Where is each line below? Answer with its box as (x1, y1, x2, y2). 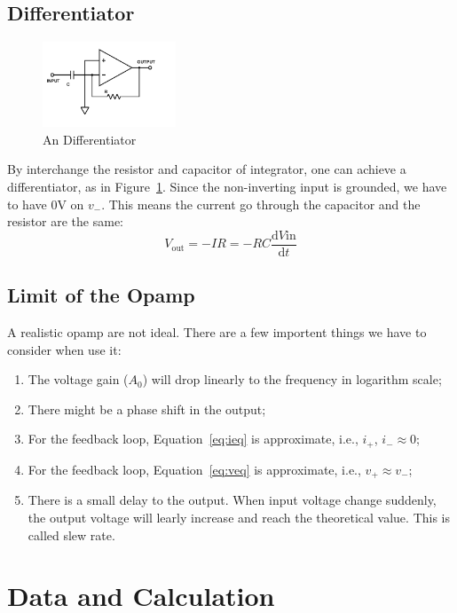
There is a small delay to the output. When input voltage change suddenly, (28, 491, 437, 509)
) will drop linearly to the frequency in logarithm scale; (142, 370, 442, 389)
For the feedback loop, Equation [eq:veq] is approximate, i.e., (28, 460, 361, 478)
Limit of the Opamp (7, 281, 195, 309)
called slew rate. (28, 525, 115, 544)
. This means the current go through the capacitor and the (101, 194, 421, 213)
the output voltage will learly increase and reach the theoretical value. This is (28, 507, 450, 526)
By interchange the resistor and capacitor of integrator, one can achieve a (7, 160, 406, 178)
